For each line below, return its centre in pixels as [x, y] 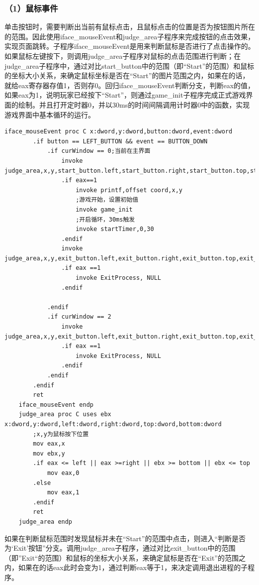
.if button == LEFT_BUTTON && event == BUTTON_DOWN [120, 141]
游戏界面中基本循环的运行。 [50, 114]
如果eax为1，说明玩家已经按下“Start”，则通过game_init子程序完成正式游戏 [125, 95]
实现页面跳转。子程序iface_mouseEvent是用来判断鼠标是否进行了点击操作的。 [130, 46]
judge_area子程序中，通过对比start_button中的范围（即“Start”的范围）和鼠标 [129, 65]
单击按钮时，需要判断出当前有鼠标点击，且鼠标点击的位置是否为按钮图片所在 [130, 27]
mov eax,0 [63, 473]
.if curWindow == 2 [79, 317]
